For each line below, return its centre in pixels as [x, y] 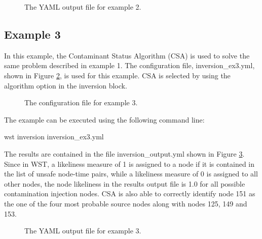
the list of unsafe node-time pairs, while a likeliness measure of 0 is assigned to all [131, 174]
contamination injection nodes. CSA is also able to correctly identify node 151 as [130, 193]
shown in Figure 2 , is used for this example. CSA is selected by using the [117, 75]
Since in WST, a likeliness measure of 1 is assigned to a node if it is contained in [129, 163]
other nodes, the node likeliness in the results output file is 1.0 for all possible [125, 183]
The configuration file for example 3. [81, 102]
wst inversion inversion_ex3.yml [54, 137]
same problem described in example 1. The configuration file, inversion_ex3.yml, [129, 65]
